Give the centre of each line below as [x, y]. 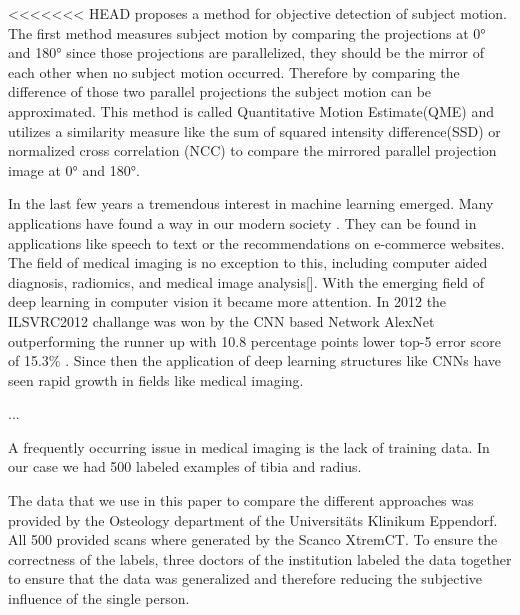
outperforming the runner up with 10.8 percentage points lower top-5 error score [254, 340]
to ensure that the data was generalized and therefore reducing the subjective [245, 578]
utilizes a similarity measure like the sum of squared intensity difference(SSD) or [254, 130]
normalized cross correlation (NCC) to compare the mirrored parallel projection [252, 150]
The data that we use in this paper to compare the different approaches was [241, 500]
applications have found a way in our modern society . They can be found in [242, 222]
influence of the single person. [99, 598]
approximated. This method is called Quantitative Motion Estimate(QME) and [251, 110]
